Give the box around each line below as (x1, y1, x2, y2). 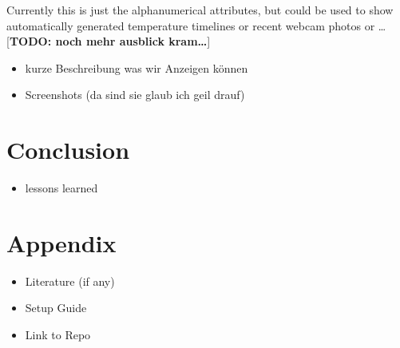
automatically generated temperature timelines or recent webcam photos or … (6, 17, 386, 34)
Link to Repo (25, 326, 91, 342)
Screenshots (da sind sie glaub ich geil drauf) (25, 86, 245, 103)
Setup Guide (25, 299, 87, 316)
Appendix (6, 226, 117, 259)
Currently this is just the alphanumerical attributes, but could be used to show (6, 2, 394, 18)
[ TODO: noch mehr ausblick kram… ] (6, 33, 211, 49)
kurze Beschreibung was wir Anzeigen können (25, 59, 248, 76)
